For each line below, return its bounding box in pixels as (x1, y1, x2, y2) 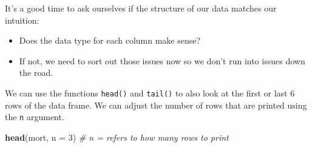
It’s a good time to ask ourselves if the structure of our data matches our (5, 2, 277, 14)
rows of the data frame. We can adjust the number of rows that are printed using (5, 98, 307, 111)
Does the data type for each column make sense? (19, 34, 201, 47)
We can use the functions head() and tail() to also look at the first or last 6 (5, 86, 295, 99)
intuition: (5, 13, 39, 26)
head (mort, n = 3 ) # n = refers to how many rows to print (5, 130, 229, 143)
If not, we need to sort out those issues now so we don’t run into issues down (19, 54, 305, 67)
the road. (19, 66, 53, 79)
